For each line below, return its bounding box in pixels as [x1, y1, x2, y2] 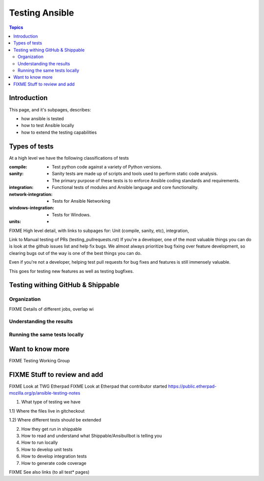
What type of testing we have [21, 399, 81, 405]
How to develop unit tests [21, 446, 73, 452]
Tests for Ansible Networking [52, 198, 110, 204]
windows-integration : [9, 205, 55, 211]
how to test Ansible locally [21, 123, 74, 128]
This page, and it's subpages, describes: [9, 106, 91, 112]
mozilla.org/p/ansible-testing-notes [9, 390, 81, 396]
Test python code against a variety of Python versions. [52, 164, 162, 170]
